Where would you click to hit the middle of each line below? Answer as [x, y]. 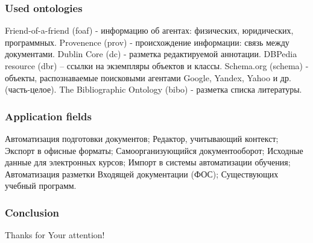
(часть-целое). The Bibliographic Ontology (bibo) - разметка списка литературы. [153, 89]
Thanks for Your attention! [55, 235]
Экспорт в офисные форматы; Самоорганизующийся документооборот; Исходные [154, 150]
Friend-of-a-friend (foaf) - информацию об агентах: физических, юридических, [149, 30]
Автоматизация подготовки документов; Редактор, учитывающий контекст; [142, 138]
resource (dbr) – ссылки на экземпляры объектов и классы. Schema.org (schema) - [157, 66]
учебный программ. [41, 186]
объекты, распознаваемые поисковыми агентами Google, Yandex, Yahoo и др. [148, 77]
